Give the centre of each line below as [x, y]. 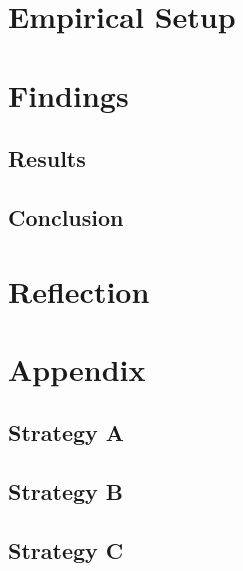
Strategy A [66, 432]
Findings [68, 94]
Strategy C [66, 550]
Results [47, 158]
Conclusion [66, 216]
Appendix [77, 368]
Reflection [79, 290]
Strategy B [65, 491]
